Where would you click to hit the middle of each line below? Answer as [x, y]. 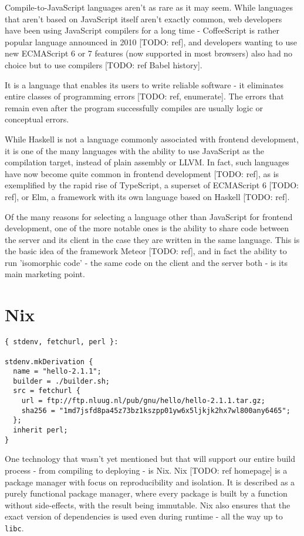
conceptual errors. [37, 119]
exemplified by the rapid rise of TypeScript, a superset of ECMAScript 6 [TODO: [152, 185]
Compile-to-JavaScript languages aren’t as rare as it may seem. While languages [149, 7]
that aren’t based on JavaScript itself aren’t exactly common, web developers [143, 19]
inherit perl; [40, 430]
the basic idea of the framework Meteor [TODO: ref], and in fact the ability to [146, 251]
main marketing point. [45, 274]
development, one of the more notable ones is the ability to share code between [147, 228]
